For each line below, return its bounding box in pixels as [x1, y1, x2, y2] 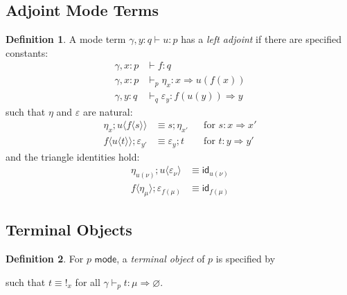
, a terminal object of [116, 251, 205, 266]
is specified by [215, 251, 276, 266]
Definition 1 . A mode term [6, 32, 126, 46]
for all [75, 274, 100, 289]
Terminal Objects [6, 219, 132, 240]
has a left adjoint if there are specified [181, 32, 341, 46]
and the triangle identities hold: [6, 149, 140, 163]
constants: [6, 45, 48, 60]
